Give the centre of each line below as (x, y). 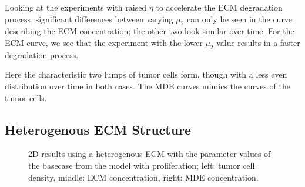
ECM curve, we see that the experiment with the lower (104, 42)
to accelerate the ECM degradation (219, 7)
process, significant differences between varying (89, 19)
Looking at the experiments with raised (76, 7)
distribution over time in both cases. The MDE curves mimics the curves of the (148, 86)
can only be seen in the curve (240, 19)
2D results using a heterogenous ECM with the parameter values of (150, 154)
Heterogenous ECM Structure (98, 129)
